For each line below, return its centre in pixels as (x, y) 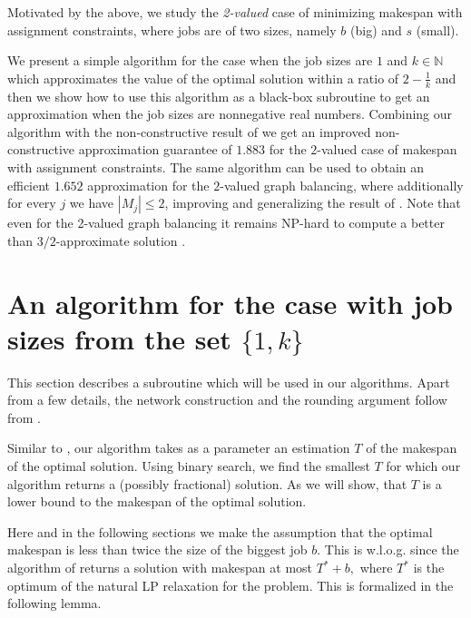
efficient (29, 185)
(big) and (376, 29)
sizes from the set (119, 338)
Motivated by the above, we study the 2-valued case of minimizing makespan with (235, 12)
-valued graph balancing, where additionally (342, 185)
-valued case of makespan (387, 149)
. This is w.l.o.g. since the (388, 549)
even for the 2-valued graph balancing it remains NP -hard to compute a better (226, 223)
